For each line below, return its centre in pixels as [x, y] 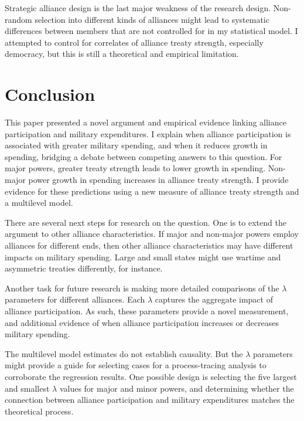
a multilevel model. [39, 203]
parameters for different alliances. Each [75, 299]
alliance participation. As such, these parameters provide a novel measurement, [147, 311]
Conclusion [50, 94]
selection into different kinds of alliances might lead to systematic [152, 19]
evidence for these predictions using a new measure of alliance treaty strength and [152, 191]
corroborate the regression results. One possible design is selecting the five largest [151, 376]
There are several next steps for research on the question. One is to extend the [146, 222]
